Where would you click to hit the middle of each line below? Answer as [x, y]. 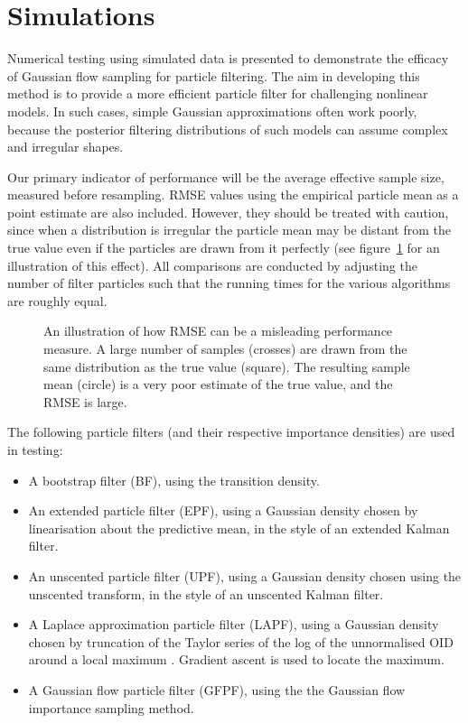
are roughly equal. [57, 300]
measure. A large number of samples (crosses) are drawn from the [225, 349]
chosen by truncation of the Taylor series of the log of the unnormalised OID [241, 641]
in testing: [35, 450]
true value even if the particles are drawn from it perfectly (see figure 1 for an [224, 248]
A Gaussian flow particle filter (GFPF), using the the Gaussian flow [217, 689]
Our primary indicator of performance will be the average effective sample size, [226, 176]
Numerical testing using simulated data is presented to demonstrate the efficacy [228, 58]
